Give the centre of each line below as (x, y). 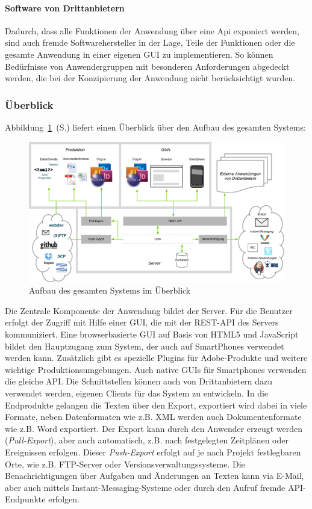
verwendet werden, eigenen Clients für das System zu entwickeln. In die (137, 393)
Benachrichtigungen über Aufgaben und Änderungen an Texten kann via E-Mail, (154, 476)
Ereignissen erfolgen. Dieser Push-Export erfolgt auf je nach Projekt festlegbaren (153, 452)
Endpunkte (25, 499)
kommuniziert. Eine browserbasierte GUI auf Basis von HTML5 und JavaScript (152, 334)
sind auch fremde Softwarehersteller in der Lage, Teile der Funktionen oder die (150, 42)
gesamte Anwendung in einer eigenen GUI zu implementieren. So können (139, 54)
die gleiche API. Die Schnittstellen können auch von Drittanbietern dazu (139, 381)
